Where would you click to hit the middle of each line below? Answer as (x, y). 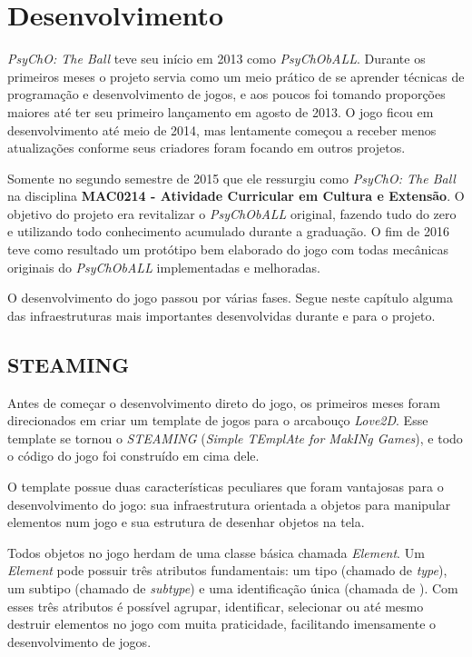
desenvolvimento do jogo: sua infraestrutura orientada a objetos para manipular (229, 504)
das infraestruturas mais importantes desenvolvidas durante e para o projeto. (221, 315)
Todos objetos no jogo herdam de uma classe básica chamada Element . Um (216, 552)
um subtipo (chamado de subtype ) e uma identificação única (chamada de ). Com (233, 587)
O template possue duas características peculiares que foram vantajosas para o (226, 487)
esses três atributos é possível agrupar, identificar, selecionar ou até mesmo (216, 606)
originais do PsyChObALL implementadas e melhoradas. (164, 267)
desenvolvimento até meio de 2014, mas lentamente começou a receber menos (222, 129)
